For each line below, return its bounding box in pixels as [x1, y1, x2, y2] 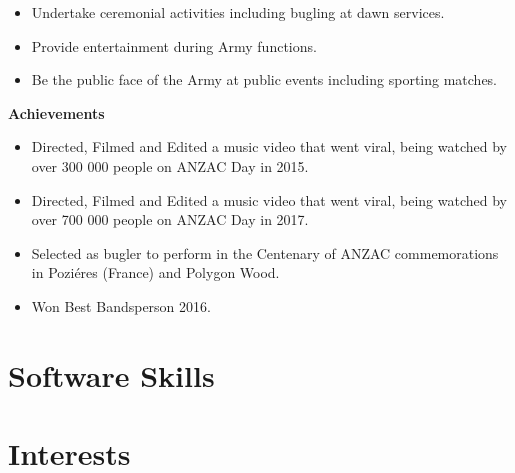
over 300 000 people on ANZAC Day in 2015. [31, 155, 309, 176]
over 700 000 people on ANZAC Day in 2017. [31, 209, 309, 230]
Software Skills [8, 354, 215, 395]
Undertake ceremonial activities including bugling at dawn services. [31, 2, 445, 22]
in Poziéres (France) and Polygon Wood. [31, 262, 280, 283]
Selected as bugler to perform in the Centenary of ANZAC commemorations [31, 242, 499, 263]
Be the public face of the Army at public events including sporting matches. [31, 69, 498, 90]
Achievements [8, 102, 105, 123]
